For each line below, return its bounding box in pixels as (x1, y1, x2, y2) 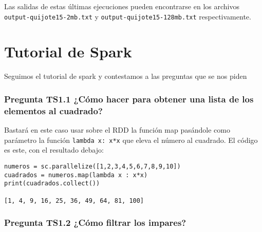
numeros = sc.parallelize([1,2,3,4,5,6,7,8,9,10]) (4, 162, 181, 170)
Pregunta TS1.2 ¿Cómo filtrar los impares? (4, 216, 186, 229)
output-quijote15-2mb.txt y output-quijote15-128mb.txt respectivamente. (4, 11, 251, 22)
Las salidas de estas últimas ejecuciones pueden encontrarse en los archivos (4, 1, 239, 11)
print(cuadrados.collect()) (4, 180, 100, 187)
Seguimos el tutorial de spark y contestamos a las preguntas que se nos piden (4, 71, 247, 81)
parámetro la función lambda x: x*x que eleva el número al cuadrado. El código (4, 134, 258, 145)
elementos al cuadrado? (4, 104, 103, 117)
